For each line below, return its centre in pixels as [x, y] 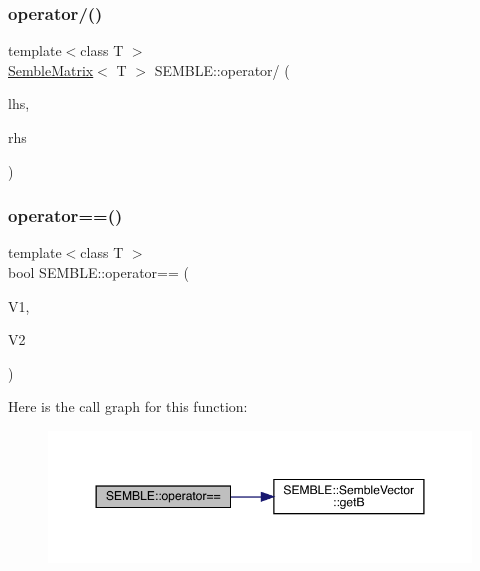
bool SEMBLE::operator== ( [98, 272]
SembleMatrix [51, 69]
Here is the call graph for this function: [128, 406]
